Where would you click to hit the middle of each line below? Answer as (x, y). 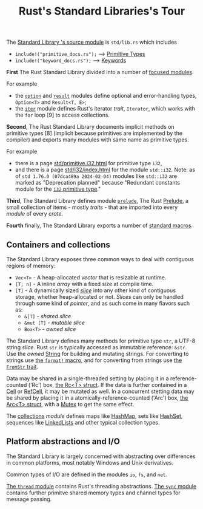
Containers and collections (58, 244)
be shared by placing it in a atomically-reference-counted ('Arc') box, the (97, 398)
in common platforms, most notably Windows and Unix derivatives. (90, 462)
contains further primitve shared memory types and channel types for (93, 493)
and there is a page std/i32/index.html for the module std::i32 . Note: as (105, 170)
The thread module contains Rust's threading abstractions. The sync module (101, 486)
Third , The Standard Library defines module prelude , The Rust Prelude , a (98, 201)
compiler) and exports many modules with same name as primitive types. (98, 140)
